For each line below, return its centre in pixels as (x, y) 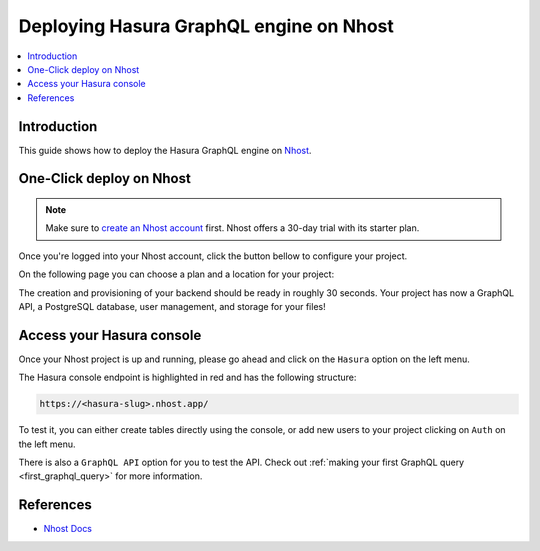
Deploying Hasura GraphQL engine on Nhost (206, 26)
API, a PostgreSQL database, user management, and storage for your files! (172, 306)
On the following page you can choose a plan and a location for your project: (176, 274)
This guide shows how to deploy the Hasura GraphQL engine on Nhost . (165, 150)
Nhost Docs (68, 529)
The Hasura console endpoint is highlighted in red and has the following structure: (187, 377)
